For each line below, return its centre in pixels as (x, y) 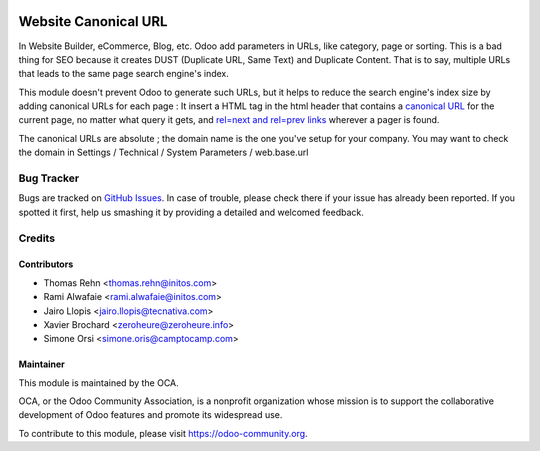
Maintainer (41, 364)
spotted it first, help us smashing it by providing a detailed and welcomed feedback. (191, 212)
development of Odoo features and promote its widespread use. (150, 415)
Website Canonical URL (93, 21)
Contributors (46, 264)
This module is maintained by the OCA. (98, 382)
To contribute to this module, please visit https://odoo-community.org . (163, 433)
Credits (36, 238)
